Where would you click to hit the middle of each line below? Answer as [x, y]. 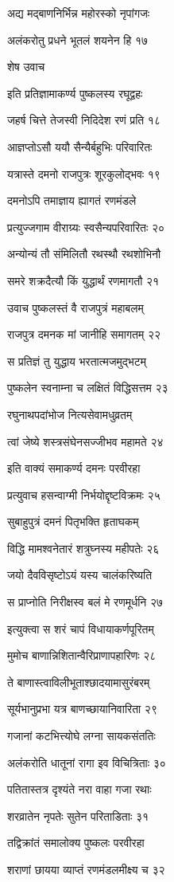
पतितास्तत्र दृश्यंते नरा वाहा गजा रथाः [79, 789]
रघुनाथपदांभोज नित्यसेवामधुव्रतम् [70, 414]
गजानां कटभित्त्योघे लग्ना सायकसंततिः [81, 736]
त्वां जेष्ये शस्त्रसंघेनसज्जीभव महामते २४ [85, 441]
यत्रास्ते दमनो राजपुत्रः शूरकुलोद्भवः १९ [84, 173]
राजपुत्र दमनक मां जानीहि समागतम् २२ [84, 334]
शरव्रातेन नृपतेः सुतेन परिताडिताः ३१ [78, 815]
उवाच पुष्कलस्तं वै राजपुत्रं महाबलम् [75, 307]
